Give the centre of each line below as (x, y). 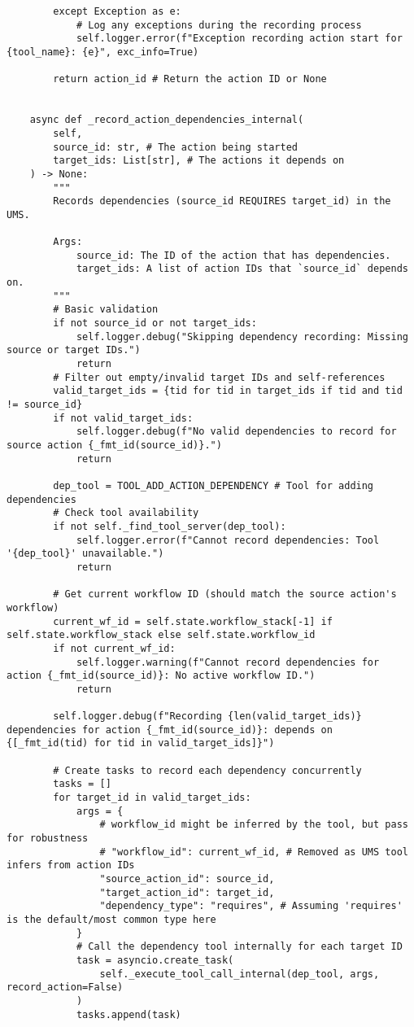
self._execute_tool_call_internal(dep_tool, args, (240, 974)
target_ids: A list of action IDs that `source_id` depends (242, 269)
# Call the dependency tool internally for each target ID (239, 947)
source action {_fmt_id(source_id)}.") (114, 445)
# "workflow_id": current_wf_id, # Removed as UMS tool (254, 852)
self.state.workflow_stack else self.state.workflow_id (161, 635)
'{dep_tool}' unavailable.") (85, 554)
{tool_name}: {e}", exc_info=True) (103, 52)
